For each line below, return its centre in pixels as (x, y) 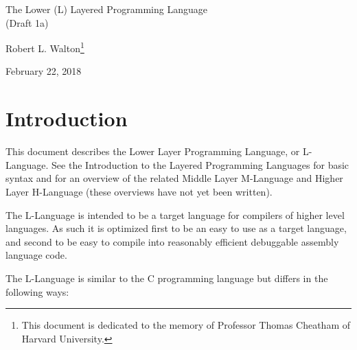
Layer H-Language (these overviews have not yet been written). (139, 191)
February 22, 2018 (44, 71)
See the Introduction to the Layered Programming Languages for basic (200, 164)
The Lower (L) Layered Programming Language (106, 9)
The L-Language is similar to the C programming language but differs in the (167, 278)
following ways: (37, 291)
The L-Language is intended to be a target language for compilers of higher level (175, 214)
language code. (36, 255)
